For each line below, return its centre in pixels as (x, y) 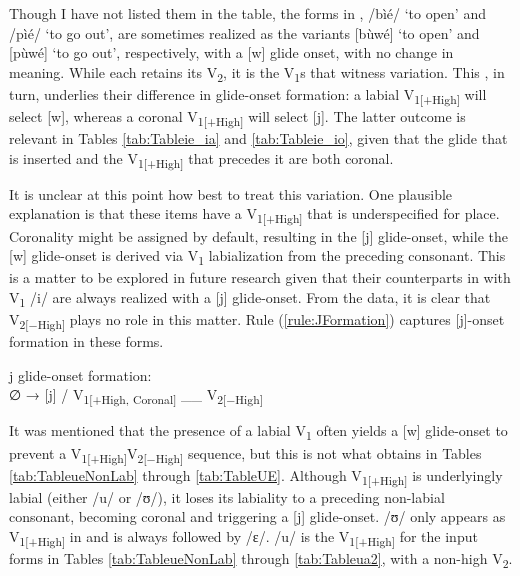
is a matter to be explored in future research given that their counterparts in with (260, 277)
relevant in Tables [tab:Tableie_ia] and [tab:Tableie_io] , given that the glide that (258, 138)
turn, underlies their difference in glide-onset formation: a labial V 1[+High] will (248, 95)
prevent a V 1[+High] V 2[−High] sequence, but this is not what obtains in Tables (245, 454)
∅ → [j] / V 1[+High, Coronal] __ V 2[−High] (136, 396)
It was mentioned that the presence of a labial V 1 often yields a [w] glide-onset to (258, 432)
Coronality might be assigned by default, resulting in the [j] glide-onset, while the (258, 235)
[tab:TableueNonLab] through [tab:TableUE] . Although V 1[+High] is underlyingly (256, 476)
